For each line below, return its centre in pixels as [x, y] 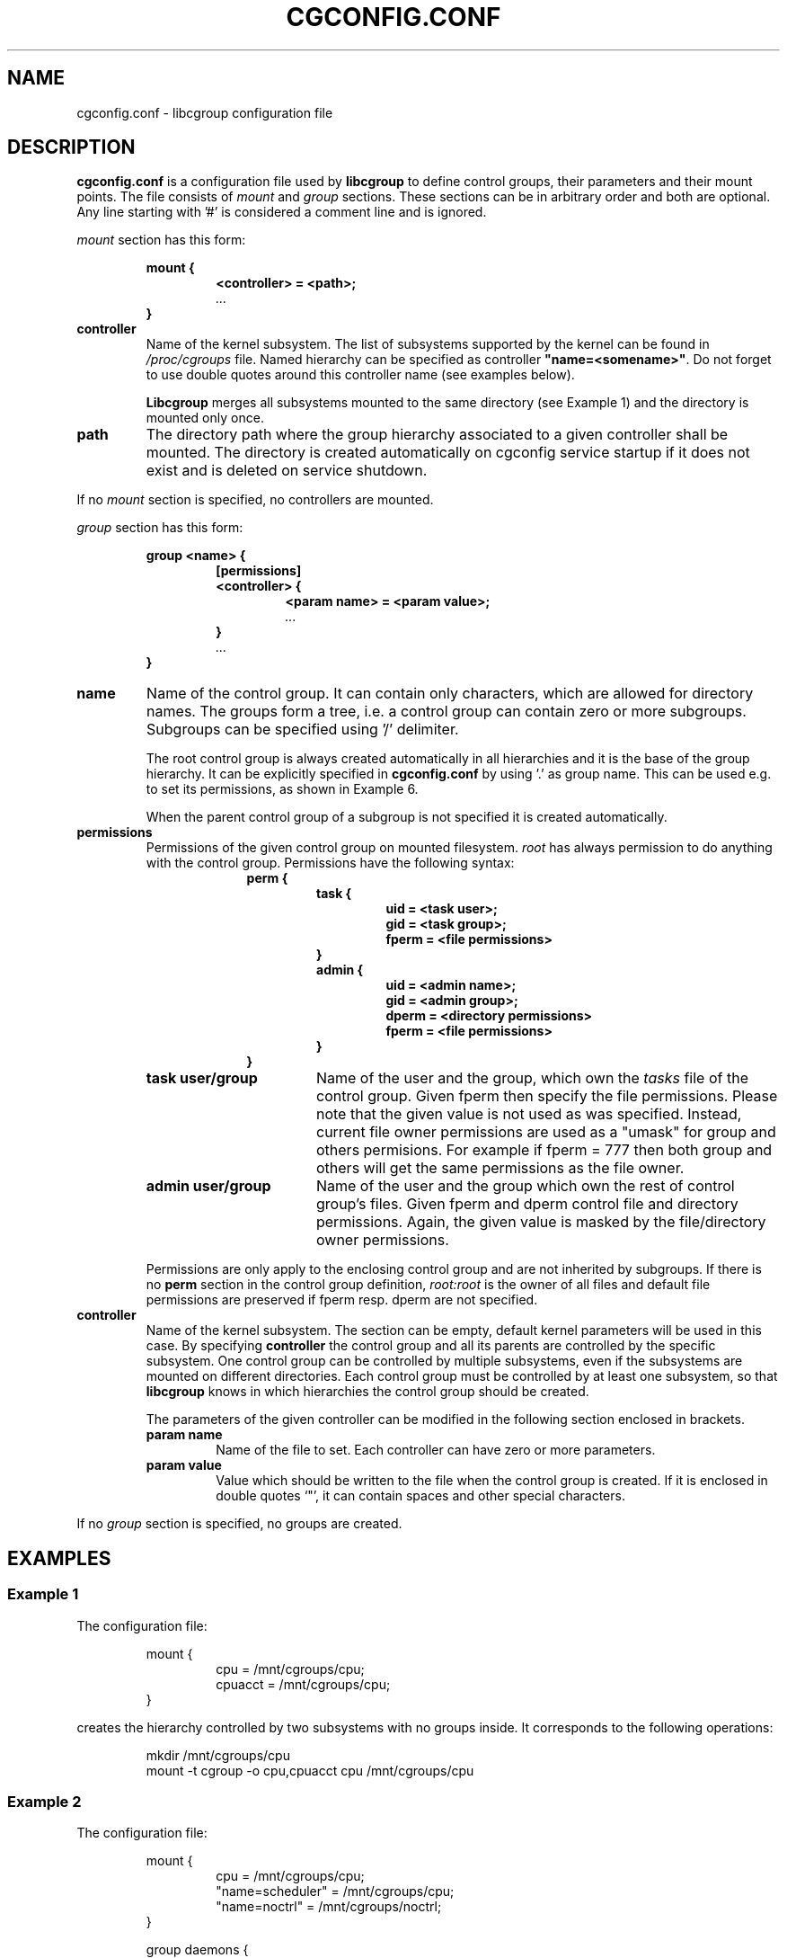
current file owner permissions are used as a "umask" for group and [546, 1132]
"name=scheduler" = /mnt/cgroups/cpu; [335, 1891]
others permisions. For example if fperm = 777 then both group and [544, 1150]
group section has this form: [160, 528]
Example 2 [44, 1802]
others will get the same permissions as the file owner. [500, 1168]
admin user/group [208, 1186]
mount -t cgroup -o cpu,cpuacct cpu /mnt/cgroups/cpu [310, 1770]
